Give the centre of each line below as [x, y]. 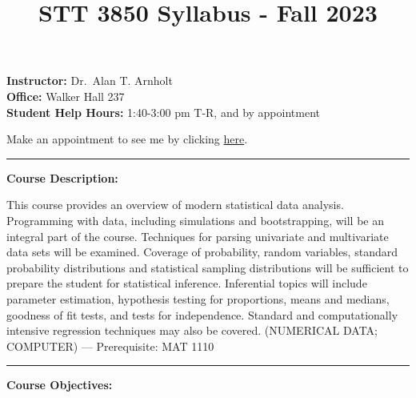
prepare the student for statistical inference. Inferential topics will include [187, 283]
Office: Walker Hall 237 [66, 96]
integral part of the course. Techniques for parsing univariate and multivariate [198, 236]
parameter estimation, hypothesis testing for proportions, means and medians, [198, 298]
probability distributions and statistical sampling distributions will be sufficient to [208, 267]
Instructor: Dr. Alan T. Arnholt [90, 80]
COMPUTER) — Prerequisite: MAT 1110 [110, 346]
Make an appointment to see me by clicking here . [127, 139]
